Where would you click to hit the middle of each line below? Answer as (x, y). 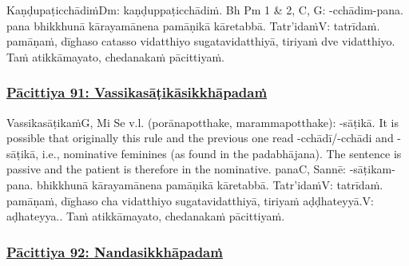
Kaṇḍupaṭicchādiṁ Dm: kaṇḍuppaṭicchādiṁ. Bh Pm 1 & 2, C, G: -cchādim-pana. (205, 10)
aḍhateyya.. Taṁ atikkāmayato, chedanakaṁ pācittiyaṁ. (146, 216)
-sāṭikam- (372, 169)
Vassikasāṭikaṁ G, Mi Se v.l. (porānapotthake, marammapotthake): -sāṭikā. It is (203, 122)
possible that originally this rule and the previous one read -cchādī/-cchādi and (200, 138)
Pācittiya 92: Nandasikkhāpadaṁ (115, 251)
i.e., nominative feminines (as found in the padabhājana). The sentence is (222, 153)
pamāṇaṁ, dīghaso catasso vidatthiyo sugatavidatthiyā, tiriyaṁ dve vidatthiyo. (201, 41)
